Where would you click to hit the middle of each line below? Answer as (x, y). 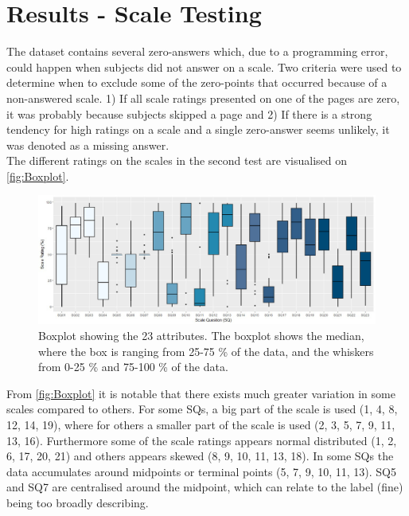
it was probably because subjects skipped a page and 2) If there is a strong (189, 113)
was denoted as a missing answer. (88, 145)
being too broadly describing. (78, 502)
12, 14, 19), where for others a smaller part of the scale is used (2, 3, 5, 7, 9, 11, (201, 424)
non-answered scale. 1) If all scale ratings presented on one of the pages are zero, (203, 98)
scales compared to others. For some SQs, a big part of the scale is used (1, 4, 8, (202, 409)
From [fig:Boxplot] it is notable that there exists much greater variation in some (201, 393)
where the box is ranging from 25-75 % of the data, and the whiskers (206, 351)
